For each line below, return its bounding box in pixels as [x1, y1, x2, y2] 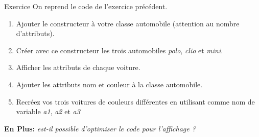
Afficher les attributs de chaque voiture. [16, 62, 140, 73]
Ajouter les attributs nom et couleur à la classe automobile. [16, 79, 203, 89]
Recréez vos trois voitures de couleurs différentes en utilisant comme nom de [16, 96, 255, 107]
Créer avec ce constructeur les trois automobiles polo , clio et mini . [16, 45, 223, 55]
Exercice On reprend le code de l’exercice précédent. [4, 1, 168, 11]
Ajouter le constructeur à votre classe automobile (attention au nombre [16, 18, 240, 28]
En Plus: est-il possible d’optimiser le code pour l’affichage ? [4, 123, 196, 133]
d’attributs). [16, 28, 55, 39]
